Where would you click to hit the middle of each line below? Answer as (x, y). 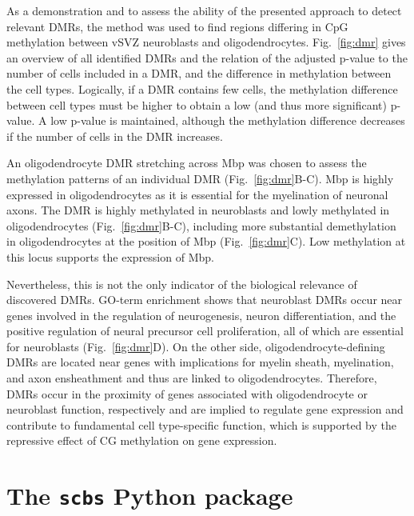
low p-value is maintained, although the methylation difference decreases (228, 120)
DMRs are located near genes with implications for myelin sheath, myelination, (200, 362)
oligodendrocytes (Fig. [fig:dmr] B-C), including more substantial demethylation (201, 225)
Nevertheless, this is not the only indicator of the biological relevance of (182, 284)
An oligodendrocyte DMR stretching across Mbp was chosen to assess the (187, 163)
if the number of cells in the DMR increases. (115, 136)
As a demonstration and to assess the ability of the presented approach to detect (204, 10)
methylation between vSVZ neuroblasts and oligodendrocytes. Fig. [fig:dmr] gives (206, 42)
